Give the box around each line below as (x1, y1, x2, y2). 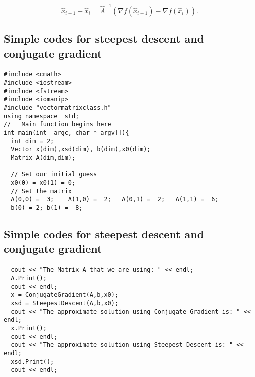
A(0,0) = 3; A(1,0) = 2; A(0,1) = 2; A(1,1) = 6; (11, 196, 219, 203)
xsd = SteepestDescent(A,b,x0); (11, 300, 119, 307)
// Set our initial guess (11, 171, 97, 178)
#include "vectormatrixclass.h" (4, 104, 111, 112)
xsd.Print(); (11, 358, 54, 365)
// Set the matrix (11, 187, 72, 195)
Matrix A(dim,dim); (11, 154, 76, 162)
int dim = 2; (11, 137, 54, 145)
